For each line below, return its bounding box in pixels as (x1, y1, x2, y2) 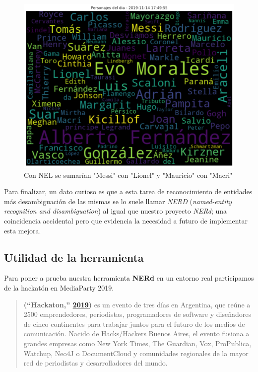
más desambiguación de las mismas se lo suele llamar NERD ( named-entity (4, 196, 232, 206)
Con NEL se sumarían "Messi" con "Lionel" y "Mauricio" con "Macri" (24, 169, 233, 180)
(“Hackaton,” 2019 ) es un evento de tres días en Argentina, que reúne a (23, 299, 251, 309)
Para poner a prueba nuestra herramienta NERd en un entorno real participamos (4, 273, 254, 283)
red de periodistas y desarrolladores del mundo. (23, 358, 168, 368)
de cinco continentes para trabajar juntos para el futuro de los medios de (23, 318, 245, 329)
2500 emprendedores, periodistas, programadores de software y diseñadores (23, 309, 251, 319)
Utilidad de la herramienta (4, 249, 144, 265)
